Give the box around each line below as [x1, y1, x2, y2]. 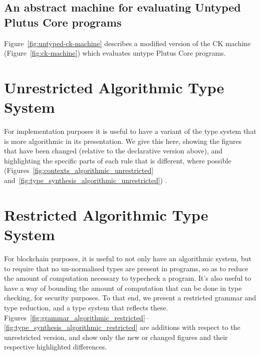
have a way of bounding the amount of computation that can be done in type [4, 282, 242, 293]
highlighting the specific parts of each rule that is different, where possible [4, 155, 231, 165]
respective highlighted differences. [4, 341, 107, 352]
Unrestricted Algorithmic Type [4, 77, 224, 97]
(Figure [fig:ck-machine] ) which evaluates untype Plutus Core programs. [4, 48, 226, 58]
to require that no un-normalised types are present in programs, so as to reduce [4, 263, 248, 273]
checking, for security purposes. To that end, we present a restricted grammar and [4, 292, 256, 303]
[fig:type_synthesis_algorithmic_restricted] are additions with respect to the [4, 322, 240, 332]
